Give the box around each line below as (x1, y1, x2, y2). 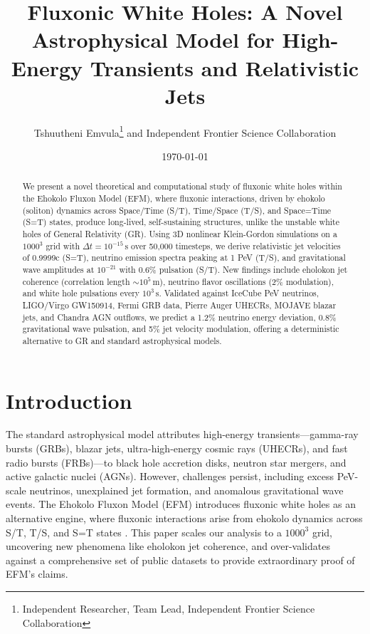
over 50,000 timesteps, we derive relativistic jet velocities (131, 239, 341, 251)
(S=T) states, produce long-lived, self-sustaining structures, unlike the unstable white (22, 216, 340, 228)
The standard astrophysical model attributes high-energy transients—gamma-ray (6, 427, 359, 442)
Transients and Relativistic (90, 53, 359, 82)
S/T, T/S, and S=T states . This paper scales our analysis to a (6, 524, 282, 539)
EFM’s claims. (6, 566, 68, 581)
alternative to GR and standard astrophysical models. (22, 334, 222, 346)
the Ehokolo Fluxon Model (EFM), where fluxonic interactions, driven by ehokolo (22, 192, 325, 204)
